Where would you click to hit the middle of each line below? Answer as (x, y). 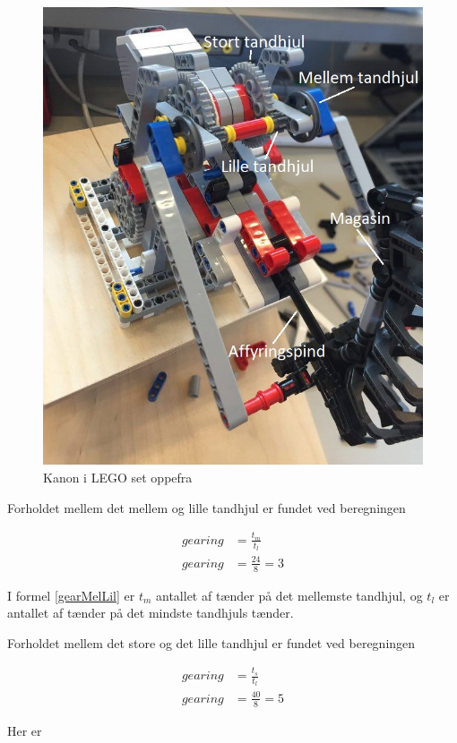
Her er (25, 730)
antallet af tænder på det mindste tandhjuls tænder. (151, 613)
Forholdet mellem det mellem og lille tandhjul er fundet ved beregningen (207, 507)
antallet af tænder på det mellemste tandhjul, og (289, 595)
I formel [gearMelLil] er (71, 595)
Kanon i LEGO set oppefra (118, 478)
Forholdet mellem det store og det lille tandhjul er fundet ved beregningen (211, 642)
